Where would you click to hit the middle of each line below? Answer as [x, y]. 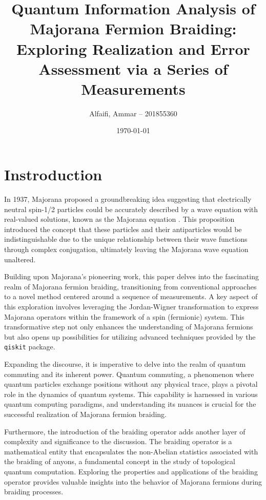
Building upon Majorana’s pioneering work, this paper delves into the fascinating [131, 276]
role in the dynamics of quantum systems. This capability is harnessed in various [131, 394]
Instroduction [53, 174]
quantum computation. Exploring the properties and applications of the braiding [131, 471]
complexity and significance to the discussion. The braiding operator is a [118, 441]
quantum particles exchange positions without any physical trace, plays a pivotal [131, 384]
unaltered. [20, 259]
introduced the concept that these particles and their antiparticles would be [123, 229]
